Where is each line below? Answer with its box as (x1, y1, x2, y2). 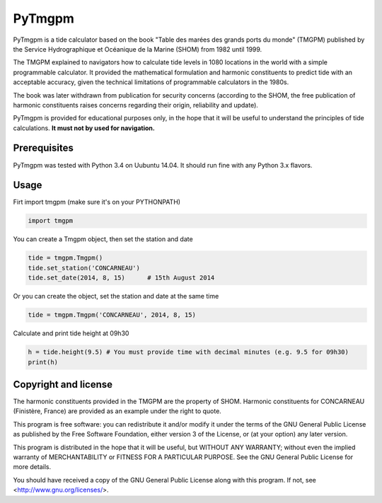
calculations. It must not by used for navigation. (13, 124, 155, 132)
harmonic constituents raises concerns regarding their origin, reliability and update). (13, 100, 258, 109)
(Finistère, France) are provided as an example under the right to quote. (13, 407, 222, 415)
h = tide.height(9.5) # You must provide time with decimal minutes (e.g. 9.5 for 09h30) (28, 348, 349, 357)
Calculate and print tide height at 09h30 (13, 329, 129, 337)
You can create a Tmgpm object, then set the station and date (13, 235, 194, 243)
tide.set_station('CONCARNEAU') (28, 264, 141, 272)
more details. (13, 463, 52, 471)
